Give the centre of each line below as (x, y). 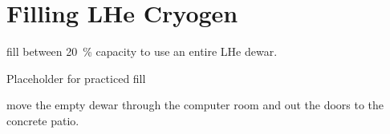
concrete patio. (43, 120)
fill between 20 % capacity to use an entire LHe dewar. (142, 51)
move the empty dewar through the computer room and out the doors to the (195, 105)
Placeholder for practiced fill (76, 78)
